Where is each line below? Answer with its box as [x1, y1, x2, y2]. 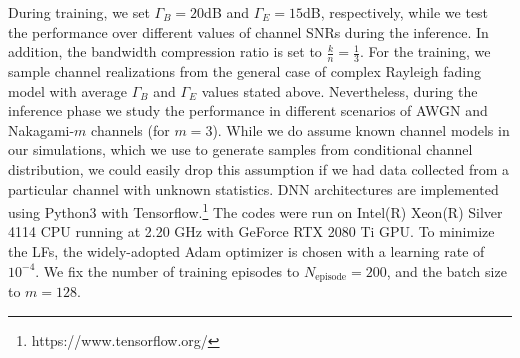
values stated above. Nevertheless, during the [201, 80, 478, 101]
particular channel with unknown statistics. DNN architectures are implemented [8, 178, 499, 199]
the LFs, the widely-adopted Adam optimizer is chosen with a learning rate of [8, 241, 485, 262]
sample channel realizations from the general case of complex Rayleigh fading [8, 61, 482, 82]
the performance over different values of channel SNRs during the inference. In [8, 21, 489, 42]
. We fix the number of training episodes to [35, 260, 300, 281]
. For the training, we [359, 41, 491, 62]
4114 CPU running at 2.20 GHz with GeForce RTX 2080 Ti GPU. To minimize [8, 221, 495, 242]
